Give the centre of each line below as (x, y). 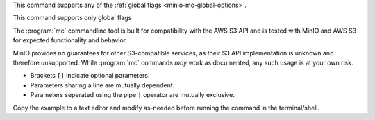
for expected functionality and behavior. (70, 40)
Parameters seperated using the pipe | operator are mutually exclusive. (133, 95)
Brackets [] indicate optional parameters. (90, 76)
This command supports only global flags (72, 18)
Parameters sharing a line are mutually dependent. (102, 85)
